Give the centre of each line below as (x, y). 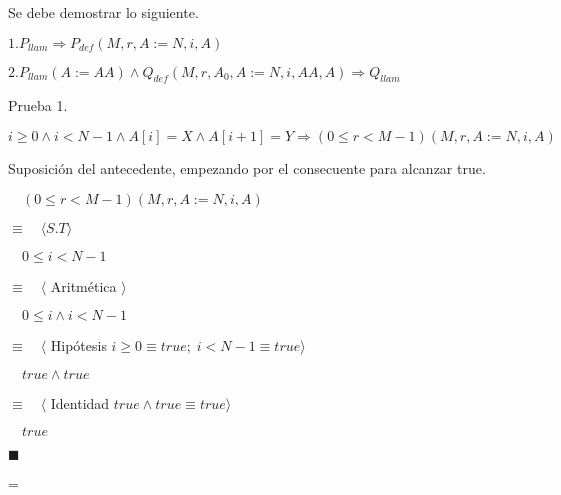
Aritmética (83, 285)
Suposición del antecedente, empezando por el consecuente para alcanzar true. (247, 167)
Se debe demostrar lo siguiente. (103, 12)
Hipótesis (78, 345)
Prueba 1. (38, 105)
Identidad (80, 402)
